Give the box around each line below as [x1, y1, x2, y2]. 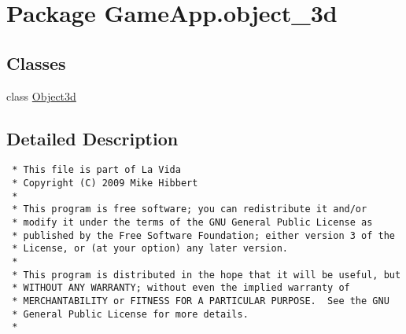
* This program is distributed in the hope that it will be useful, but [12, 269, 401, 281]
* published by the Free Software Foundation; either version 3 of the [12, 229, 395, 241]
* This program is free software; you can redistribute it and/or [12, 204, 367, 215]
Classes [6, 50, 66, 75]
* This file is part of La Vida [12, 164, 181, 176]
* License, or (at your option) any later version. [12, 243, 288, 255]
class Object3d [6, 87, 76, 104]
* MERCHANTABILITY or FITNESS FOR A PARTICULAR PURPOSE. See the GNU [12, 295, 389, 306]
